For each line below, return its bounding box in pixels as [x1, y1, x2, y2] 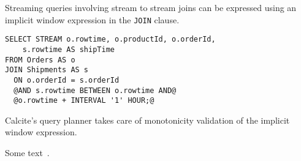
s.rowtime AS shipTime [22, 45, 115, 54]
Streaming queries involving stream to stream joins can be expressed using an [5, 1, 297, 13]
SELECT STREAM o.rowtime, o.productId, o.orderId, [5, 35, 216, 44]
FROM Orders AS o [5, 55, 75, 64]
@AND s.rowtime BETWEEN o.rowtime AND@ [13, 86, 177, 95]
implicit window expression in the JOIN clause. [5, 13, 180, 26]
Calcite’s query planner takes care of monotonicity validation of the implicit [5, 113, 290, 126]
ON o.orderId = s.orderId [13, 75, 120, 84]
